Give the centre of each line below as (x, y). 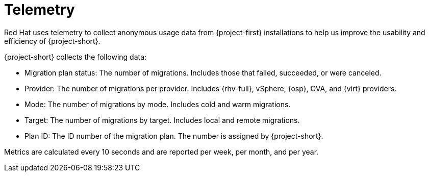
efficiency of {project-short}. (52, 41)
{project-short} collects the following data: (75, 57)
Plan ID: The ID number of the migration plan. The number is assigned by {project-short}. (174, 136)
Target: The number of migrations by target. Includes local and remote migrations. (162, 120)
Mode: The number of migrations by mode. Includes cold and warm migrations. (158, 104)
